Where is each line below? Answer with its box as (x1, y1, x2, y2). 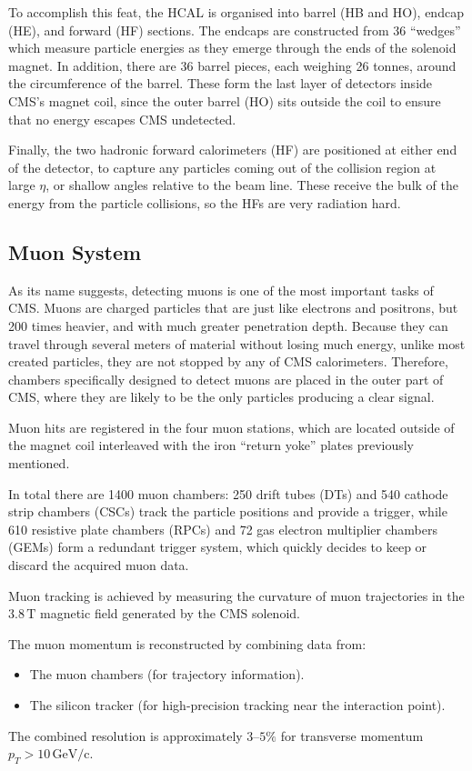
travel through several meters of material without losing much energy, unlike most (8, 334, 466, 353)
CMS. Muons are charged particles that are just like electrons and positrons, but (8, 298, 458, 317)
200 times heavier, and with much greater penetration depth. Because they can (8, 315, 448, 335)
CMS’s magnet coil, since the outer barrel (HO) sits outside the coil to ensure (8, 91, 441, 110)
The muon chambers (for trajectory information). (29, 665, 305, 684)
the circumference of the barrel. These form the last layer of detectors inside (8, 74, 433, 93)
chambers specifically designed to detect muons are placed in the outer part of (8, 369, 444, 388)
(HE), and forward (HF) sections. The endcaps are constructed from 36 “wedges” (8, 20, 461, 39)
